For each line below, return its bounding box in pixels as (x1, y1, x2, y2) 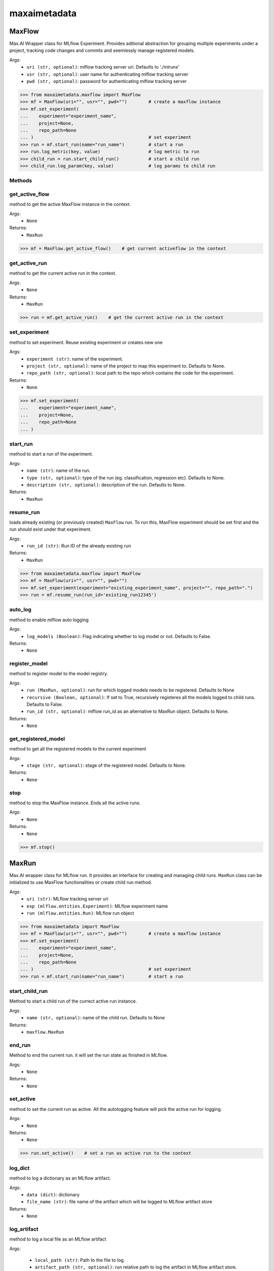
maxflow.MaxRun (26, 1030, 64, 1035)
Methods (9, 177, 32, 184)
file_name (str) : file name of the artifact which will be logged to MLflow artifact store (26, 1199, 213, 1205)
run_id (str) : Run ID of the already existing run (26, 543, 131, 549)
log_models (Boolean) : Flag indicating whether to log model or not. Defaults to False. (26, 633, 212, 639)
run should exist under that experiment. (9, 526, 92, 532)
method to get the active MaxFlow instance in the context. (9, 201, 131, 207)
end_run (9, 1041, 30, 1048)
